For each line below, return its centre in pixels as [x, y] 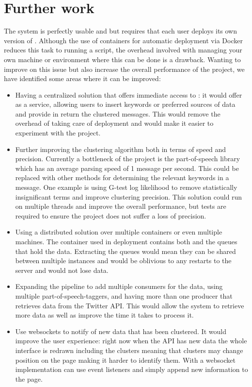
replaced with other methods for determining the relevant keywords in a [122, 177]
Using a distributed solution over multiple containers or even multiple [119, 232]
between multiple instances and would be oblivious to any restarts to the [123, 261]
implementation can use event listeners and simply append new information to [132, 369]
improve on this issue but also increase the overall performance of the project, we [124, 69]
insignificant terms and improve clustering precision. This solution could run [129, 196]
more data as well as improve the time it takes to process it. [104, 315]
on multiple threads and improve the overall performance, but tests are [121, 206]
